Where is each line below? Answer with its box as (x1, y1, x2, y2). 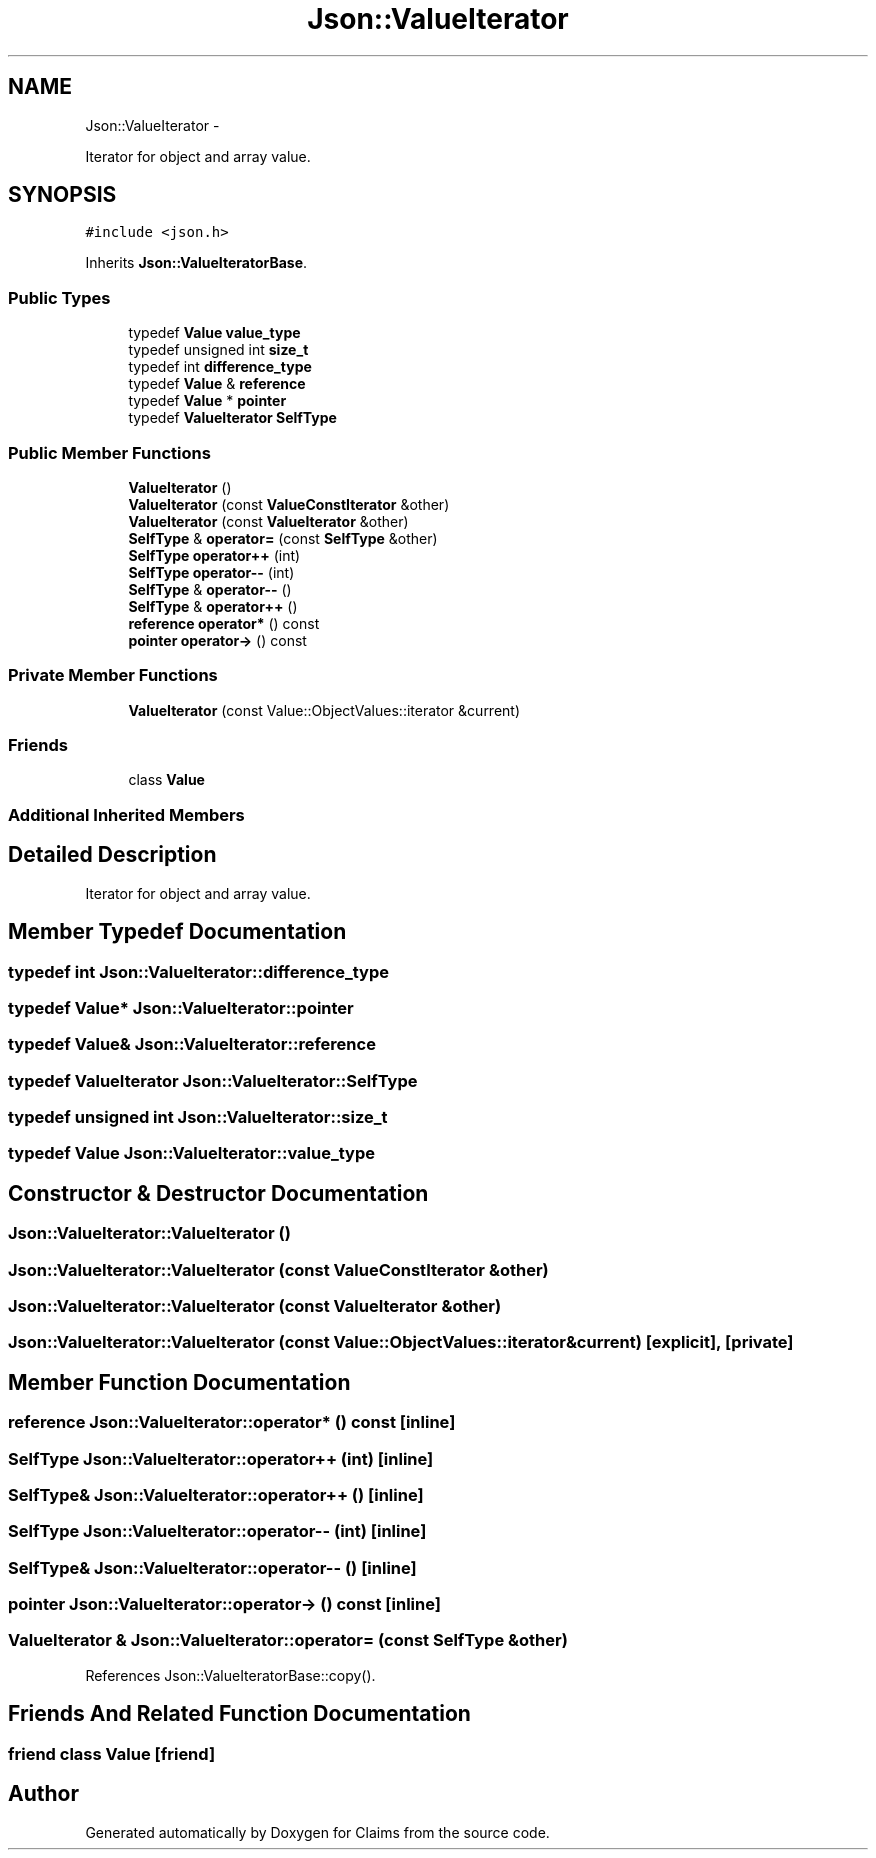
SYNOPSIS (8, 182, 117, 208)
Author (8, 1781, 79, 1807)
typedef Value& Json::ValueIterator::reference (8, 1034, 376, 1055)
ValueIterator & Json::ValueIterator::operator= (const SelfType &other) (8, 1630, 568, 1651)
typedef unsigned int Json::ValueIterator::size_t (8, 1107, 388, 1127)
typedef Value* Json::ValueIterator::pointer (8, 997, 354, 1018)
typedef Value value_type (128, 324, 301, 342)
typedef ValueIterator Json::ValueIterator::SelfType (8, 1070, 418, 1091)
